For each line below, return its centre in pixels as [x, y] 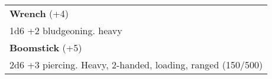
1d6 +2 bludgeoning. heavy [66, 30]
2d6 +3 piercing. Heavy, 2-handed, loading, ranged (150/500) [136, 64]
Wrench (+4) [39, 13]
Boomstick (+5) [46, 47]
